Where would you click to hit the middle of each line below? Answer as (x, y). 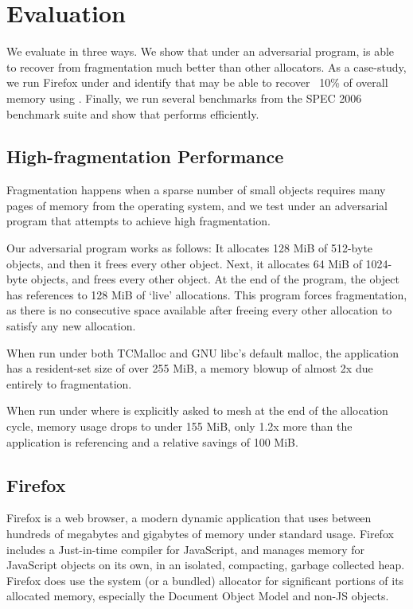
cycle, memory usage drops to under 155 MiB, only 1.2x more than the (179, 426)
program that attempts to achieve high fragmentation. (138, 221)
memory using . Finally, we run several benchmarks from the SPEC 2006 (184, 98)
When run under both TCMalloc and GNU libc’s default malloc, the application (203, 352)
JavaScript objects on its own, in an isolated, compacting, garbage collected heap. (206, 565)
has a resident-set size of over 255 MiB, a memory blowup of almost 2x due (190, 368)
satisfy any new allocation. (71, 326)
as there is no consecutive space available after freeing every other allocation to (199, 310)
